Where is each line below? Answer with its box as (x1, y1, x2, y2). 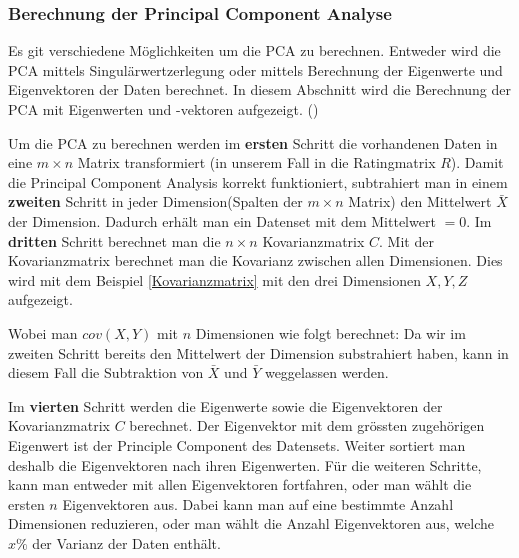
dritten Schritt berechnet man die (8, 230, 221, 251)
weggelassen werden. (264, 362, 389, 383)
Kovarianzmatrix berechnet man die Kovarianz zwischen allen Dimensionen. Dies (8, 250, 503, 271)
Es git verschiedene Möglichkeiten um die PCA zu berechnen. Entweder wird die (8, 40, 501, 61)
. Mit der (379, 230, 434, 251)
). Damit (450, 152, 504, 173)
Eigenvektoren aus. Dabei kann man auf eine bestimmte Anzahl (62, 493, 454, 514)
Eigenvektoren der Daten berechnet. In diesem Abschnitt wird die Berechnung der (8, 79, 512, 100)
